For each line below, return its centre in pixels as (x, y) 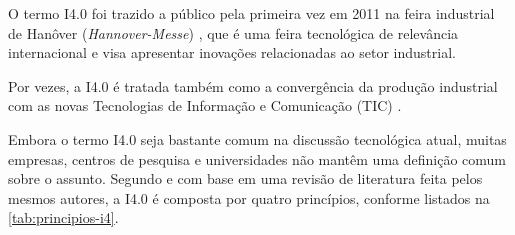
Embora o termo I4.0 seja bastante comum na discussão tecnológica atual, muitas (257, 138)
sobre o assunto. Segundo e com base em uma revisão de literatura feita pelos (245, 178)
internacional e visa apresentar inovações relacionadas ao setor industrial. (232, 52)
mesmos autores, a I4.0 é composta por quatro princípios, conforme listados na (249, 197)
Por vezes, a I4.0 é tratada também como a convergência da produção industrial (253, 85)
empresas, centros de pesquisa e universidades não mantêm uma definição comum (257, 158)
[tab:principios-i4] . (63, 217)
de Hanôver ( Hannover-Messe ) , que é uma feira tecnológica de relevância (233, 32)
